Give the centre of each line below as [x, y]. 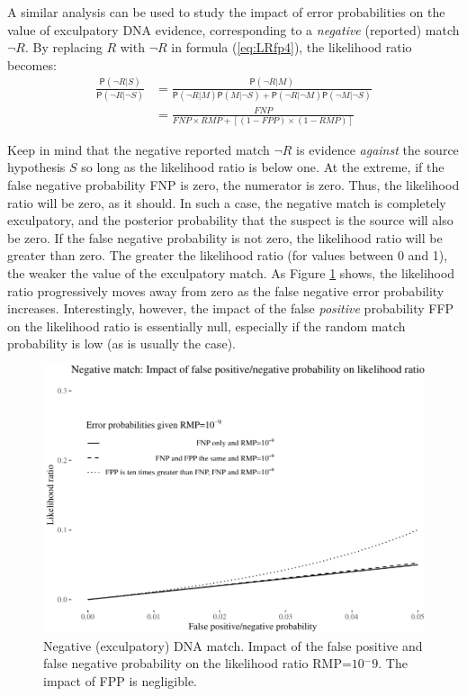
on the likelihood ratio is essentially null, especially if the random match [207, 325]
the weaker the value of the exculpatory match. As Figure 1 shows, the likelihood [231, 273]
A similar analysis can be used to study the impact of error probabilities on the [226, 12]
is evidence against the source [377, 149]
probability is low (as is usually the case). [121, 343]
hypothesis [36, 167]
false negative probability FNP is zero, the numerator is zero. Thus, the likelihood [233, 185]
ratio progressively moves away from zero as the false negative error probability [226, 290]
